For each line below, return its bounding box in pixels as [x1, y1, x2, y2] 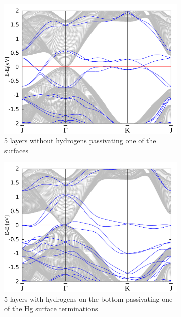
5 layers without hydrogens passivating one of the [4, 135, 156, 146]
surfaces [4, 145, 29, 155]
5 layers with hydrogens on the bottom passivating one [4, 293, 173, 304]
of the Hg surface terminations [4, 303, 98, 314]
